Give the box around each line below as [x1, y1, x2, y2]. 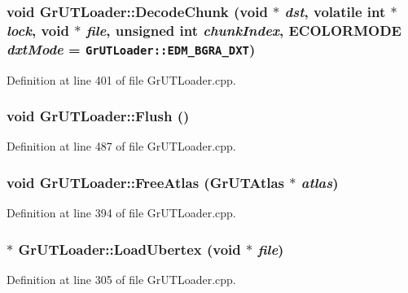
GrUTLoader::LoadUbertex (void [18, 238, 241, 259]
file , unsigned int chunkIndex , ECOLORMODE [86, 20, 401, 40]
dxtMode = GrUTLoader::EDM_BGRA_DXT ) [7, 38, 256, 59]
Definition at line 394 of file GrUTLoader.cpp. [7, 204, 236, 221]
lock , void [7, 20, 69, 40]
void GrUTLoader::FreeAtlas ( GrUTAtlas [7, 172, 284, 192]
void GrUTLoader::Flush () [7, 106, 190, 126]
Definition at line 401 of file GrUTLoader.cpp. [7, 71, 236, 88]
